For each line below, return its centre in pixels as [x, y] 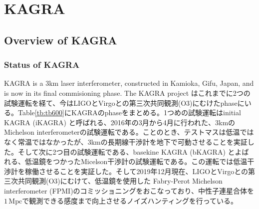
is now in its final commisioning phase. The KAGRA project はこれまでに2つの [127, 93]
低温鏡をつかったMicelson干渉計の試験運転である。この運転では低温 [136, 161]
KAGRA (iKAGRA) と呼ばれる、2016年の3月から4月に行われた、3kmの [120, 122]
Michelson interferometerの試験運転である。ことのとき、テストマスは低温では [129, 132]
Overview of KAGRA [61, 40]
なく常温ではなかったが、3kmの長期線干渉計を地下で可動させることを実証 [126, 141]
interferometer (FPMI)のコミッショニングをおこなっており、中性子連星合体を [129, 190]
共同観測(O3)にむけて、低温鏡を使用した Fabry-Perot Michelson [120, 181]
